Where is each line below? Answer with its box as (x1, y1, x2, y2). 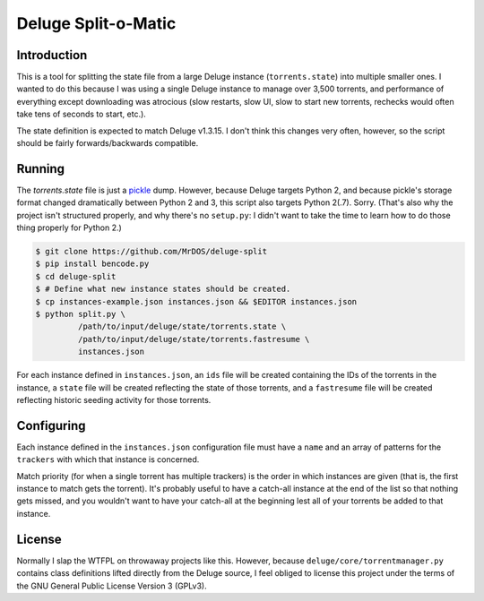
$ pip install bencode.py (35, 259, 150, 269)
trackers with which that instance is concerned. (16, 454, 200, 465)
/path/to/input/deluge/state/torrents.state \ (77, 322, 287, 331)
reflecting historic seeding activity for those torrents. (16, 394, 212, 405)
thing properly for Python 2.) (16, 222, 123, 233)
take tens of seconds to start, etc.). (16, 108, 147, 120)
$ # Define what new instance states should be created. (35, 284, 291, 295)
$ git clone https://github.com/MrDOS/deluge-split (35, 246, 268, 257)
